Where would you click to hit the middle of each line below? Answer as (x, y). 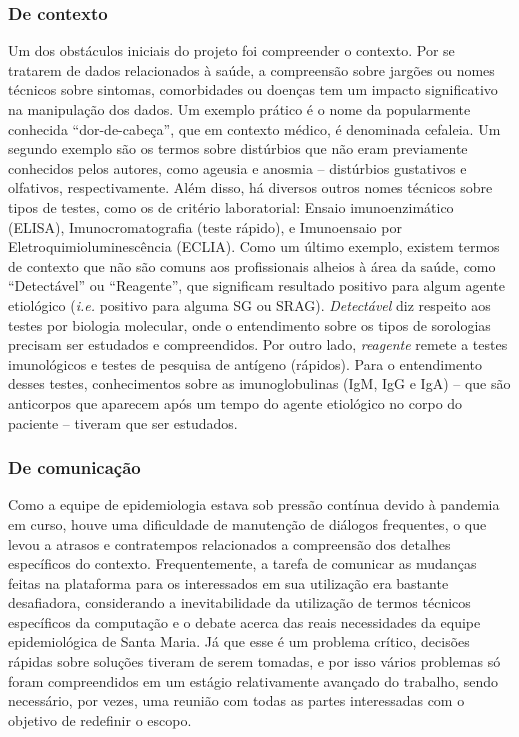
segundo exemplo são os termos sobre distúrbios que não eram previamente (238, 148)
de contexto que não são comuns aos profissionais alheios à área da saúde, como (252, 265)
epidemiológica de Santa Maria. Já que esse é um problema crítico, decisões (239, 641)
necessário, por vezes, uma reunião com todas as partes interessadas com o (236, 700)
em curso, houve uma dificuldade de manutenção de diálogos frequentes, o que (247, 523)
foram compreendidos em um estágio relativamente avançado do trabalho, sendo (253, 680)
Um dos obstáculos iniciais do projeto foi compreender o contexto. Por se (231, 50)
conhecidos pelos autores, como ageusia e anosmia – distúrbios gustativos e (237, 167)
